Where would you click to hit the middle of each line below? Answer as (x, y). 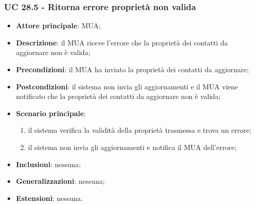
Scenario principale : (51, 113)
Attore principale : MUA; (58, 25)
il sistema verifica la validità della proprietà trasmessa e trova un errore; (140, 130)
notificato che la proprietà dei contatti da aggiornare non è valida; (118, 96)
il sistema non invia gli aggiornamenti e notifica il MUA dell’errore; (132, 147)
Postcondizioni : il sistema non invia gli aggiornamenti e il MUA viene (127, 86)
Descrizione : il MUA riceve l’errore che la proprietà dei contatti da (122, 42)
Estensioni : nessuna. (49, 198)
